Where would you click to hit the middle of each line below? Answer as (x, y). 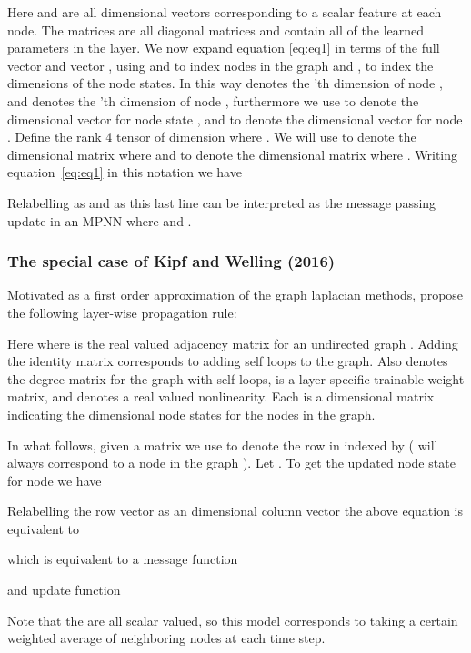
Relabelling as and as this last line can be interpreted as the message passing (222, 202)
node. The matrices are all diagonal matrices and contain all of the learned (216, 30)
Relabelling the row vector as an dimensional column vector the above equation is (235, 511)
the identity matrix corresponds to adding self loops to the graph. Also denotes (228, 361)
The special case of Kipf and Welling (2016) (171, 261)
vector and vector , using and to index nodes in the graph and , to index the (220, 65)
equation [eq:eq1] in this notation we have (125, 172)
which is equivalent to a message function (123, 559)
